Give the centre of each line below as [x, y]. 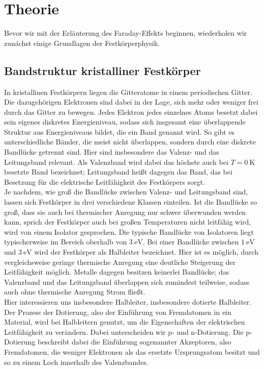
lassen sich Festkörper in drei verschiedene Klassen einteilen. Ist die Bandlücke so [131, 202]
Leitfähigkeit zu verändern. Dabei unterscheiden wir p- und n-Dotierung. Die [124, 331]
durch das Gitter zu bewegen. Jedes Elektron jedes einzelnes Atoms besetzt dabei [131, 112]
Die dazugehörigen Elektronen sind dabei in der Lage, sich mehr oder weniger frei [131, 102]
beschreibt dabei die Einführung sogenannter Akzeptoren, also [134, 342]
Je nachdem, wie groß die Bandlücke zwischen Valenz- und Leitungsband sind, [126, 192]
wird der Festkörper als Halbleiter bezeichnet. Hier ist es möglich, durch [146, 252]
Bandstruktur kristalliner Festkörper [102, 70]
